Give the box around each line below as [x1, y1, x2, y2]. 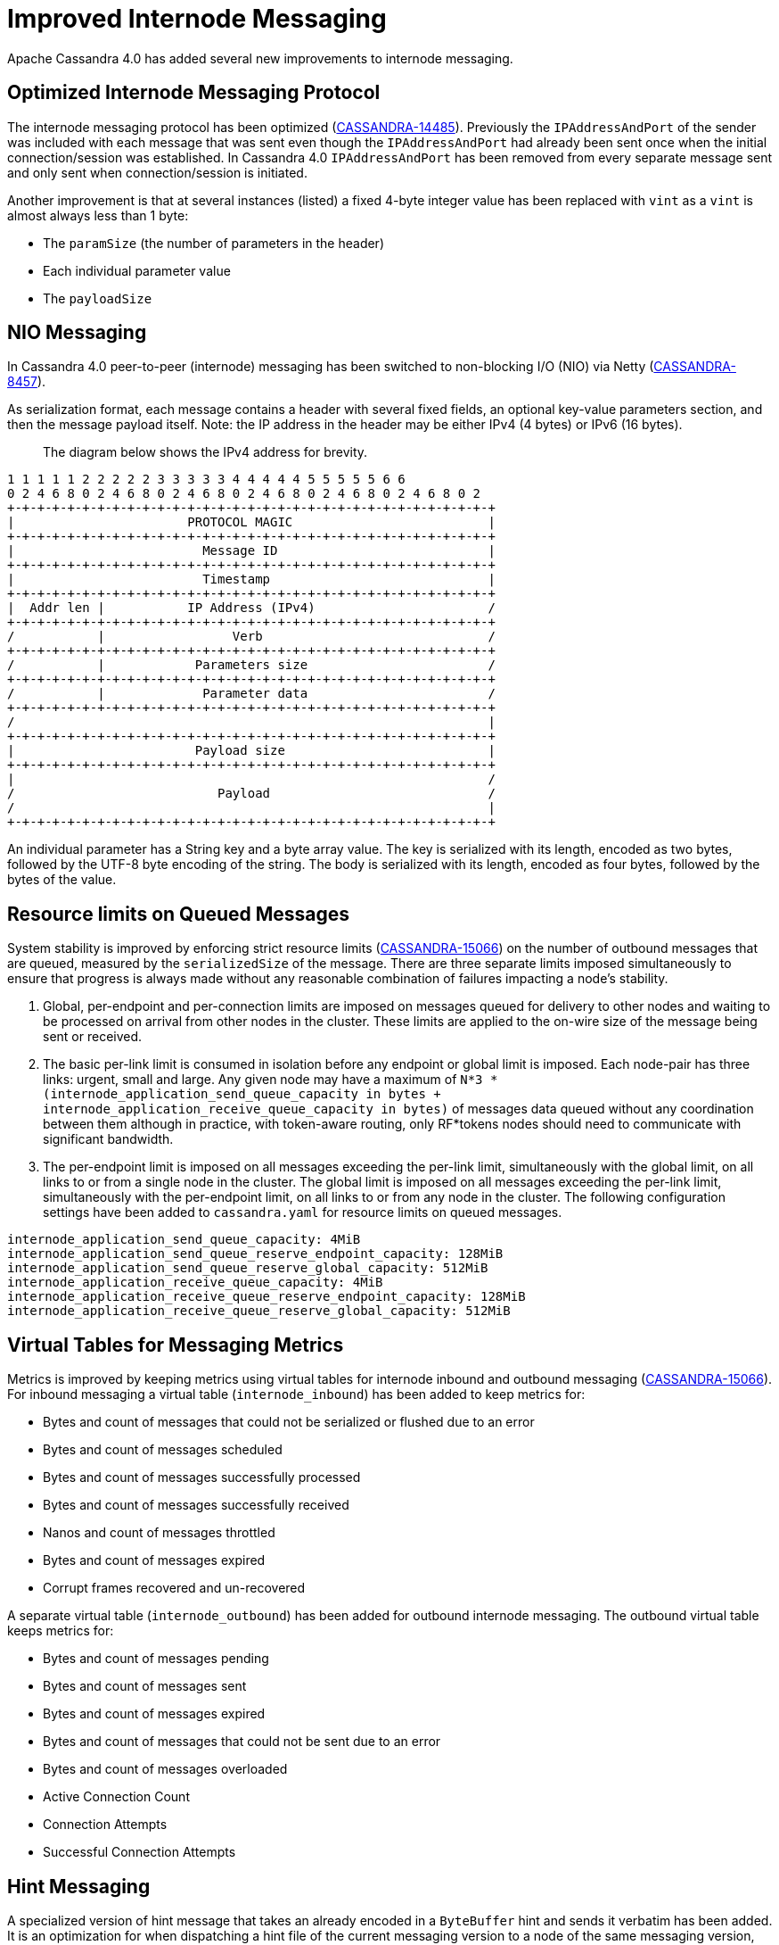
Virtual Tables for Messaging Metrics [7, 1333, 344, 1356]
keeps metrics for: [7, 1623, 114, 1639]
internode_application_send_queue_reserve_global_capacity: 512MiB [7, 1261, 488, 1276]
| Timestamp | [7, 572, 496, 587]
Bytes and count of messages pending [43, 1651, 269, 1667]
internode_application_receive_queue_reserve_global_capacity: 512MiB [7, 1304, 511, 1319]
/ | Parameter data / [7, 686, 496, 701]
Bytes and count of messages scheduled [43, 1442, 283, 1458]
